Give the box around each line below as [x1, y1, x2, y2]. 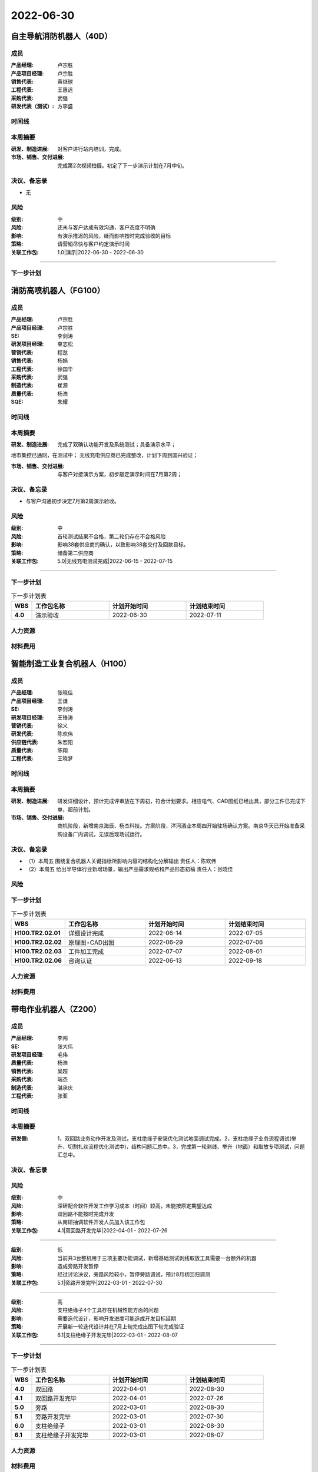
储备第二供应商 [57, 549, 94, 556]
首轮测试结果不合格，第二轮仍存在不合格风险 [57, 533, 166, 540]
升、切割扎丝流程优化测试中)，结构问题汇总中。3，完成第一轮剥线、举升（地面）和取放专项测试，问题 [57, 1143, 305, 1151]
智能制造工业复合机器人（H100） [11, 659, 132, 668]
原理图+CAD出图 [68, 939, 115, 947]
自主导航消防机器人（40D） [11, 31, 112, 41]
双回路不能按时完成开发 [57, 1210, 114, 1217]
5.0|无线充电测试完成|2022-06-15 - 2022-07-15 [57, 557, 173, 565]
